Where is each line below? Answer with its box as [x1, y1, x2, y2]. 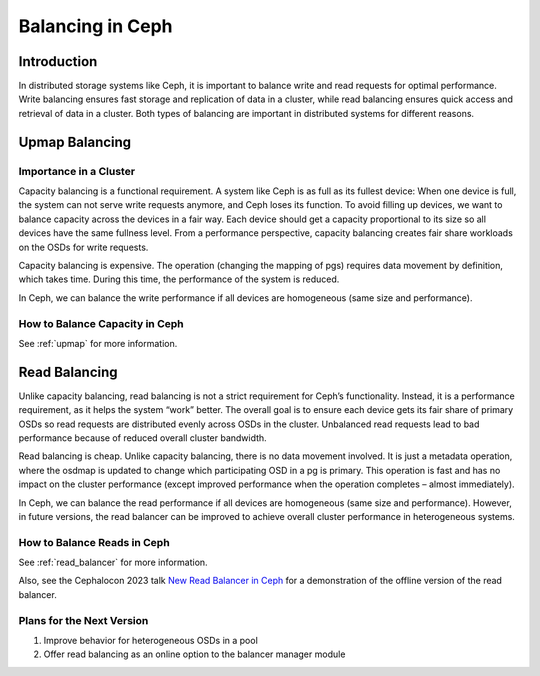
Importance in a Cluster [18, 164, 135, 178]
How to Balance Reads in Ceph [18, 535, 170, 549]
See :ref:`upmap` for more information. [18, 337, 178, 349]
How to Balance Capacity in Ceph [18, 316, 184, 330]
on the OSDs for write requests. [18, 241, 149, 253]
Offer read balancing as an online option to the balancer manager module [43, 648, 346, 660]
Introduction [18, 53, 98, 70]
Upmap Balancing [18, 133, 132, 150]
